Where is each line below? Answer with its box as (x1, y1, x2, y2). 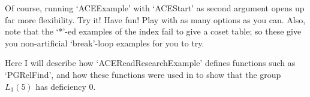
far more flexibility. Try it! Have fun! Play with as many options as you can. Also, (5, 13, 306, 26)
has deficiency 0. (35, 80, 96, 92)
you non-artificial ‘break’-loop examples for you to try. (5, 36, 204, 49)
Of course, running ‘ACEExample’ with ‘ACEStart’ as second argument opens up (5, 2, 305, 14)
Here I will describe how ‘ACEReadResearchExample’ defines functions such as (5, 57, 296, 69)
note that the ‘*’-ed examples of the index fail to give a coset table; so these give (5, 25, 302, 37)
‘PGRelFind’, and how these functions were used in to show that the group (5, 68, 281, 80)
